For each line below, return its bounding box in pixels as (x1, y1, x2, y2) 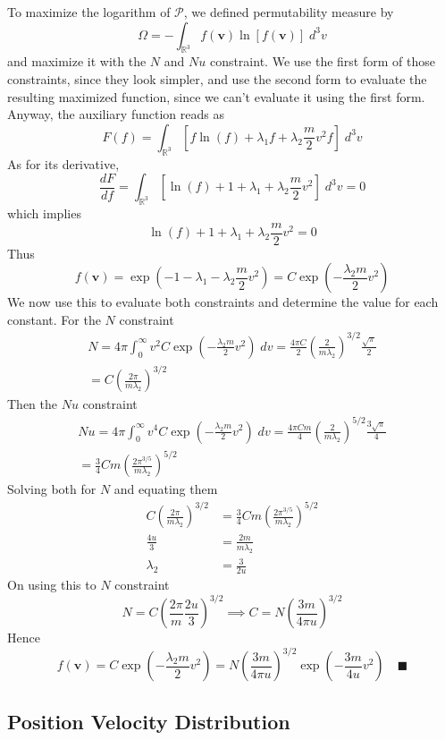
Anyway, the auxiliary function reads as (7, 105, 224, 123)
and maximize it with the (7, 52, 147, 71)
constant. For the (7, 310, 101, 328)
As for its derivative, (7, 154, 120, 173)
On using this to (7, 574, 97, 593)
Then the (7, 395, 57, 413)
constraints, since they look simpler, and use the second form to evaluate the (7, 69, 427, 88)
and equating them (113, 480, 218, 498)
